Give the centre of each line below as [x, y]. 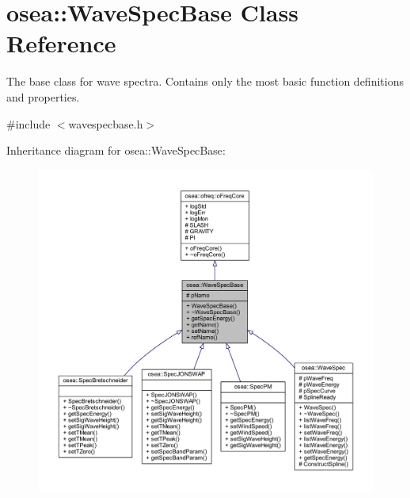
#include [28, 123]
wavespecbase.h [106, 123]
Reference [61, 43]
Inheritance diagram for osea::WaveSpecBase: [116, 150]
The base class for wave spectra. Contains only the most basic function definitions [205, 81]
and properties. [43, 96]
